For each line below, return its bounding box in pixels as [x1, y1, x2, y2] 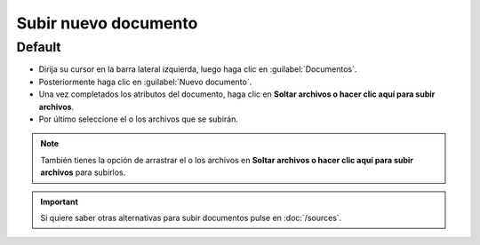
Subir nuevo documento [16, 13, 198, 33]
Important [40, 196, 79, 207]
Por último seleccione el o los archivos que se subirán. [38, 114, 239, 124]
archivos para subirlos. [40, 167, 126, 178]
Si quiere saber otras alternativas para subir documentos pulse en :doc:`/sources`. [40, 212, 342, 223]
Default [16, 39, 61, 55]
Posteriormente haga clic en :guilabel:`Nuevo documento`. [38, 76, 252, 87]
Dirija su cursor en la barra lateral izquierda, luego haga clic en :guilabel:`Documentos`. [38, 64, 357, 75]
